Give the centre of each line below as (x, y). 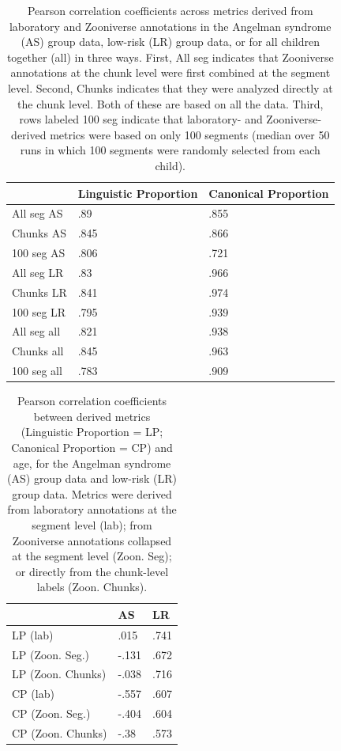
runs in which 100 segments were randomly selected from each (170, 150)
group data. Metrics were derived (92, 493)
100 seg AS (39, 253)
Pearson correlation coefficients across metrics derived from (170, 10)
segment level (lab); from (92, 524)
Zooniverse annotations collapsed (92, 540)
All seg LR (38, 272)
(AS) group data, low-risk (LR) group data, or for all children (170, 42)
